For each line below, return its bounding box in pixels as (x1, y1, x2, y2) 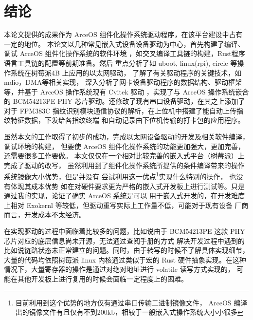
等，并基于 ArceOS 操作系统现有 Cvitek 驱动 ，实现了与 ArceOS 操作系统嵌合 (4, 86, 249, 96)
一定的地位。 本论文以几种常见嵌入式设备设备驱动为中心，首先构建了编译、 (4, 38, 245, 49)
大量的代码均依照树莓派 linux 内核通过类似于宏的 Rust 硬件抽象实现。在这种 (4, 254, 246, 264)
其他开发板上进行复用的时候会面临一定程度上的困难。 (17, 274, 188, 284)
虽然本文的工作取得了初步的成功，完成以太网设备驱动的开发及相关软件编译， (4, 132, 249, 142)
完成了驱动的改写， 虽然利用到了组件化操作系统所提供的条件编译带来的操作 (4, 160, 245, 170)
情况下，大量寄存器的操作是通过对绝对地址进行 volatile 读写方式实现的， (4, 264, 235, 274)
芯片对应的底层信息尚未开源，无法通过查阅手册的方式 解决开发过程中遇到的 (4, 235, 245, 245)
